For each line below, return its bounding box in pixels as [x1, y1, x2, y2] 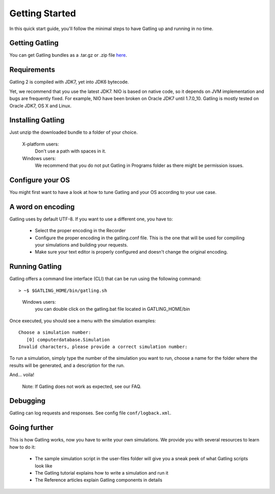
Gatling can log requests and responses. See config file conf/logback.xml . [9, 410, 172, 416]
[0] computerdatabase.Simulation [26, 337, 110, 342]
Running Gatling [9, 262, 62, 271]
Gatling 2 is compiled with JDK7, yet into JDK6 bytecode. [9, 79, 129, 85]
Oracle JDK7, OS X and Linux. [9, 103, 72, 109]
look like [35, 462, 53, 469]
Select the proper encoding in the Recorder [35, 228, 126, 234]
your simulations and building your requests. [35, 241, 128, 248]
